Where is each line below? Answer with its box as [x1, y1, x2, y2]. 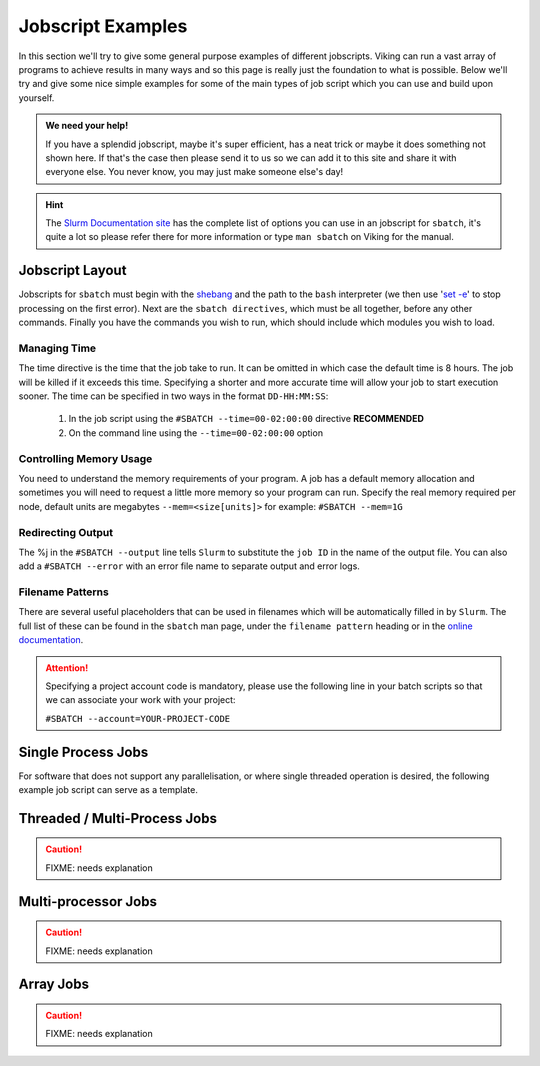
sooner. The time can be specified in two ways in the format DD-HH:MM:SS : [18, 390, 329, 402]
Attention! [45, 661, 89, 674]
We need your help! [45, 120, 129, 132]
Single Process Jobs [18, 743, 149, 760]
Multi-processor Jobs [18, 893, 157, 910]
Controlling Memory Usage [18, 451, 153, 465]
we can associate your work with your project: [45, 694, 236, 706]
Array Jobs [18, 976, 90, 993]
